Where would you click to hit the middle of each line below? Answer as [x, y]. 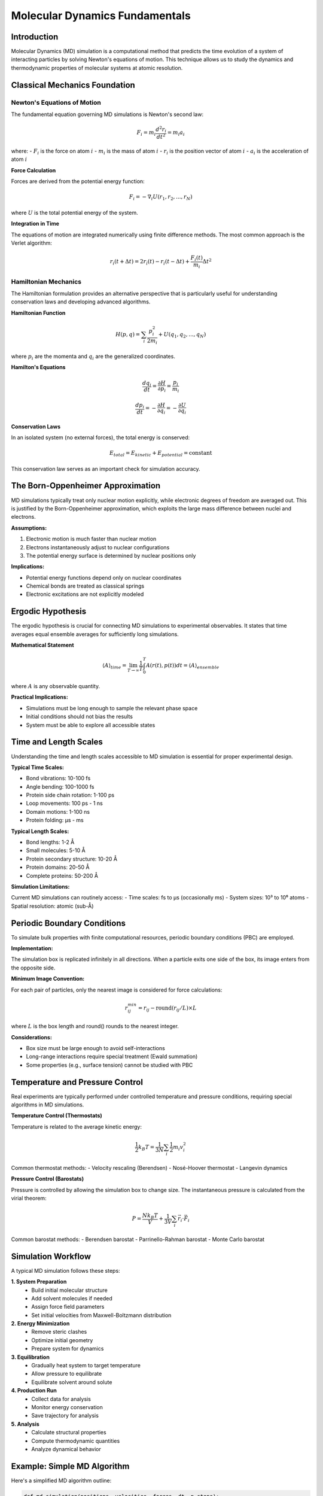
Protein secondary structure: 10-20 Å [72, 859]
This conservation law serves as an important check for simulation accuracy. [106, 469]
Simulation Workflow [51, 1256]
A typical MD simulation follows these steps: [65, 1270]
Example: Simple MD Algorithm [70, 1466]
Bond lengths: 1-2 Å [50, 842]
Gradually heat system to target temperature [86, 1366]
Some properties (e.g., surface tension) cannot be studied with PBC [109, 1065]
